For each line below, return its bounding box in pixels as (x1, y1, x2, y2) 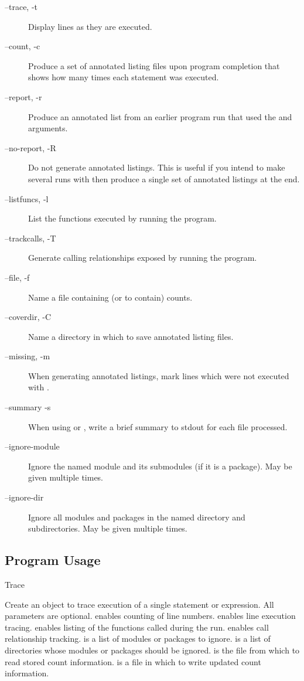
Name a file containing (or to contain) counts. (28, 291, 193, 303)
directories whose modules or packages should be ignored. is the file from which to (5, 643, 300, 656)
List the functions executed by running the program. (28, 212, 217, 224)
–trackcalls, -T (5, 231, 56, 244)
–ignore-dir (5, 491, 44, 503)
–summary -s (5, 401, 51, 413)
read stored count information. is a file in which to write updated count (5, 655, 261, 668)
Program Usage (5, 551, 101, 569)
